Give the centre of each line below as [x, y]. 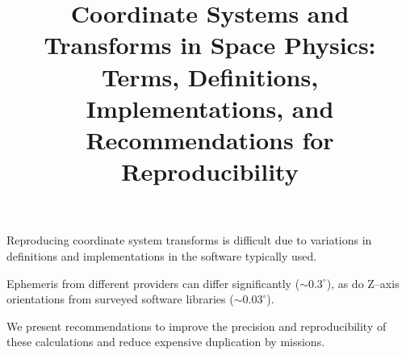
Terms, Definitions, [210, 76]
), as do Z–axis [363, 283]
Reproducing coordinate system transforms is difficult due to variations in [189, 240]
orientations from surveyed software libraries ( [120, 299]
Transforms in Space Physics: [210, 45]
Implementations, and [210, 108]
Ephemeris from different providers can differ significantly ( [153, 283]
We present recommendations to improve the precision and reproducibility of [197, 326]
